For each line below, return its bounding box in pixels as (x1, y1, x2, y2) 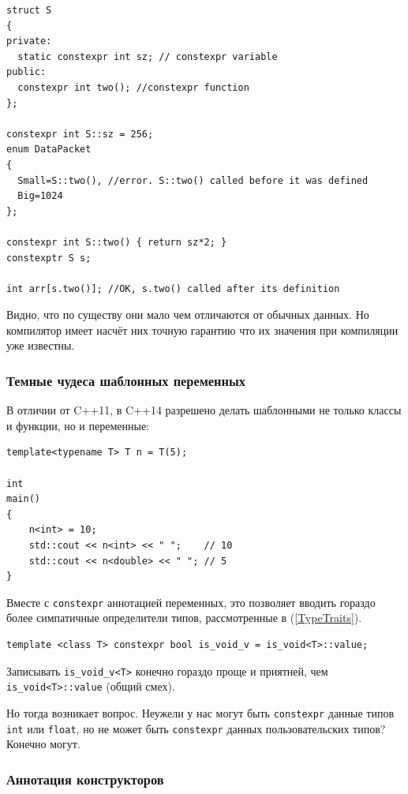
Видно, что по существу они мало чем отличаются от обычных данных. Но (6, 306, 369, 323)
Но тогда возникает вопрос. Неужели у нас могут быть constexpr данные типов (6, 704, 395, 721)
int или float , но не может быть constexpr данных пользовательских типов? (6, 720, 386, 736)
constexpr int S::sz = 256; (6, 128, 154, 140)
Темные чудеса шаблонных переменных (6, 370, 245, 390)
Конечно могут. (6, 736, 80, 752)
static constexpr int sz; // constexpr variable (17, 51, 278, 62)
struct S (6, 5, 52, 16)
